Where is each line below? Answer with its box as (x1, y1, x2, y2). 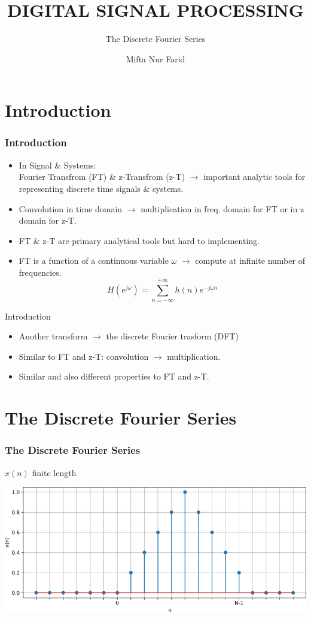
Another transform (19, 330, 88, 342)
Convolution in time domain (19, 202, 123, 215)
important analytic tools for (203, 170, 306, 183)
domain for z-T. (19, 214, 77, 227)
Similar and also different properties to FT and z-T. (19, 370, 209, 383)
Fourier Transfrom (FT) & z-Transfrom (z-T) (19, 170, 185, 183)
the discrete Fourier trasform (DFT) (106, 330, 239, 342)
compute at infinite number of (195, 254, 305, 267)
